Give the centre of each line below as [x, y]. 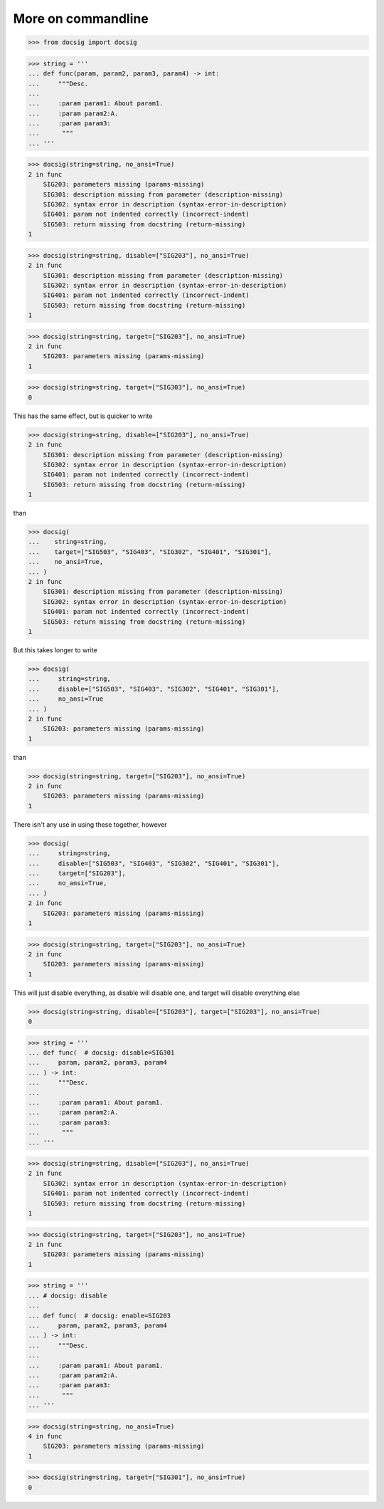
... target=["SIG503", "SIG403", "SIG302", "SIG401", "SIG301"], [150, 552]
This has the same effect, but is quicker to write [83, 416]
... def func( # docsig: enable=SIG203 [99, 1315]
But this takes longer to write [55, 650]
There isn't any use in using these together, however [90, 824]
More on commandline [81, 19]
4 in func [45, 1436]
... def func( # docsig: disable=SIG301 [101, 1053]
